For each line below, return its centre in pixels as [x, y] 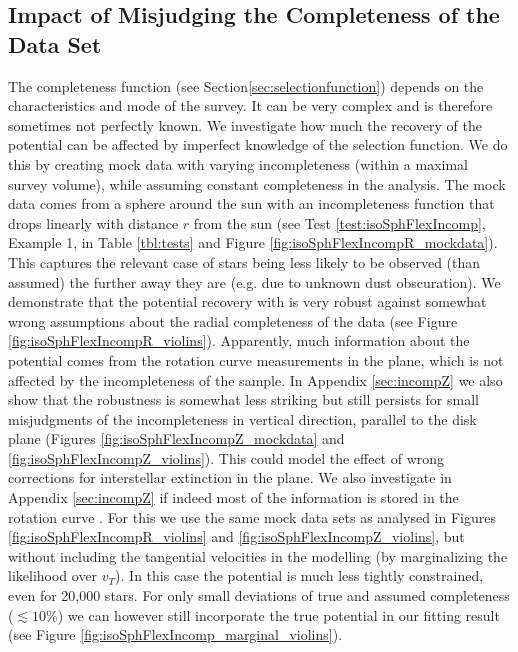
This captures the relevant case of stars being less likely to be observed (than [244, 261]
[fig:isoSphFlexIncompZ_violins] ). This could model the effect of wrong [226, 457]
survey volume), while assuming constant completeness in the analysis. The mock [257, 183]
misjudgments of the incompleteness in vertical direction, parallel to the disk [242, 418]
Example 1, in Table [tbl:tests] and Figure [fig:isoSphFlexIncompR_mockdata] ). [253, 242]
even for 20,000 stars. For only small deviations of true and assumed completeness [259, 595]
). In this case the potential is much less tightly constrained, [299, 575]
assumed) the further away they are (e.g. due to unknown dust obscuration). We [254, 281]
